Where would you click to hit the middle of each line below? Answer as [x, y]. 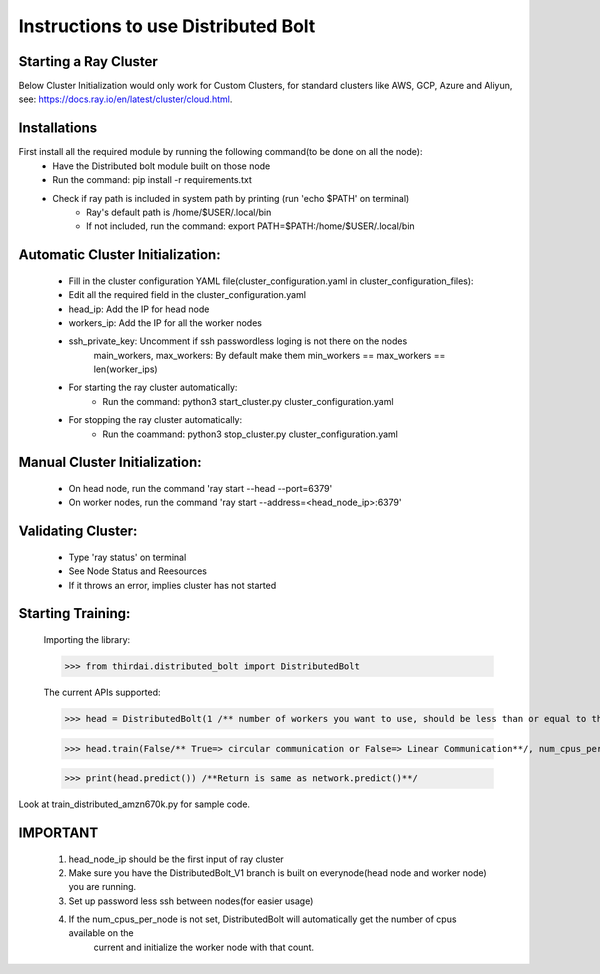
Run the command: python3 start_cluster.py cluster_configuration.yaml [248, 401]
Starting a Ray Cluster [88, 61]
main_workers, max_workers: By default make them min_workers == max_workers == [269, 355]
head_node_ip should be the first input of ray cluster [176, 859]
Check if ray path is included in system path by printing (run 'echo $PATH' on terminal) [231, 198]
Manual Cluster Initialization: [110, 462]
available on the [101, 933]
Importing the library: [87, 640]
